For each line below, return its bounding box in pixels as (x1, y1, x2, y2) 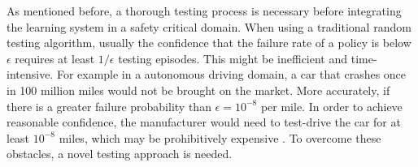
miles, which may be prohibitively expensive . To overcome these (59, 129, 381, 146)
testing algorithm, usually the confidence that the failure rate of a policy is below (7, 34, 411, 51)
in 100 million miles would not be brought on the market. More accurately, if (7, 81, 390, 98)
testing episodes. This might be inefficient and (118, 49, 348, 66)
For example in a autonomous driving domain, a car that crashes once (56, 66, 407, 83)
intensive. (7, 66, 54, 83)
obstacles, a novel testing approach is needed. (7, 145, 233, 162)
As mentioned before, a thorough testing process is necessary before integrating (7, 2, 402, 19)
